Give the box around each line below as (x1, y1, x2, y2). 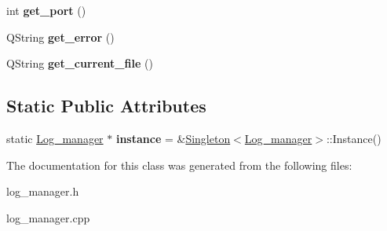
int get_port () (6, 2, 86, 18)
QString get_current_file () (6, 55, 153, 71)
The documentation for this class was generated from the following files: (6, 156, 352, 173)
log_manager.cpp (6, 209, 90, 225)
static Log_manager (6, 130, 104, 146)
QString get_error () (6, 28, 115, 45)
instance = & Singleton (115, 130, 231, 146)
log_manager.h (6, 183, 79, 200)
